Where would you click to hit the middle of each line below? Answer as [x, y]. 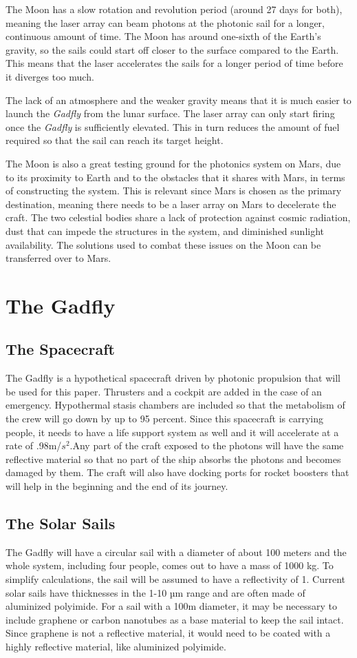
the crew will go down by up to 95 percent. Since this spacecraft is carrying [165, 419]
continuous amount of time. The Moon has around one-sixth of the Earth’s [163, 36]
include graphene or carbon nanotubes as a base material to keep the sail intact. [175, 619]
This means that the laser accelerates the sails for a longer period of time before [174, 63]
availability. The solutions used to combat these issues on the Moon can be [163, 244]
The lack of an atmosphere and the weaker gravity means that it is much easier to [178, 100]
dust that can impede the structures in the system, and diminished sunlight [165, 230]
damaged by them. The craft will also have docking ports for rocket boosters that [177, 472]
